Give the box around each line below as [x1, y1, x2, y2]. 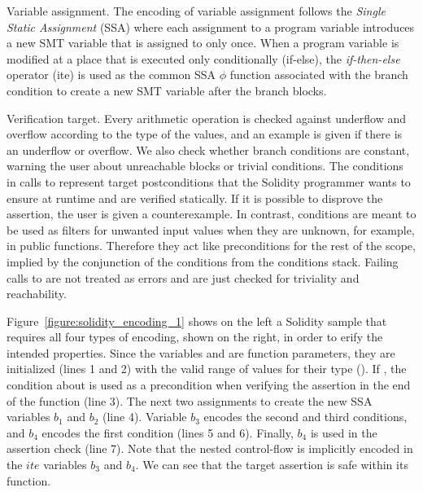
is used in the [310, 424, 377, 441]
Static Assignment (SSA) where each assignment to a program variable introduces [7, 18, 415, 35]
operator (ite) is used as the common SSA [7, 66, 216, 83]
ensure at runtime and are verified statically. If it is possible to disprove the [7, 189, 383, 206]
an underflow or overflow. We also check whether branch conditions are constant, [7, 141, 410, 158]
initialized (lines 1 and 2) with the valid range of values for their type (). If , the [7, 360, 407, 377]
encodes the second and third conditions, [203, 408, 408, 425]
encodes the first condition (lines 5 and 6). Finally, [41, 424, 294, 441]
